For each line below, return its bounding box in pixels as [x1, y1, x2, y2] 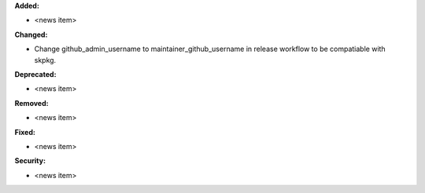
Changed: [14, 30, 48, 39]
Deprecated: [14, 69, 57, 78]
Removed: [14, 98, 49, 107]
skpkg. [34, 55, 57, 64]
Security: [14, 156, 46, 166]
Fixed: [14, 127, 35, 137]
